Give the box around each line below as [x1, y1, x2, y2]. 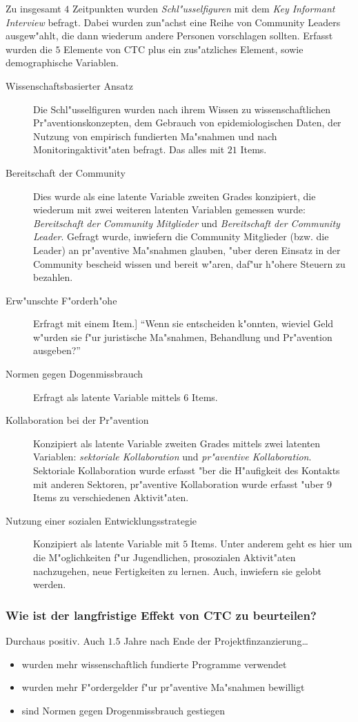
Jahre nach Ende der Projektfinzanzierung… [123, 634, 308, 647]
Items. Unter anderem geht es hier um [190, 536, 352, 551]
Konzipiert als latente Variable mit [33, 536, 180, 551]
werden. [33, 577, 66, 592]
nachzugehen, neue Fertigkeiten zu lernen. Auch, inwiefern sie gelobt [33, 563, 322, 578]
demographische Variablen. [6, 55, 119, 70]
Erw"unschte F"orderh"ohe [6, 293, 117, 307]
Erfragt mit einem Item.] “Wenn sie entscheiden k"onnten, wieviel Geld [33, 316, 334, 331]
